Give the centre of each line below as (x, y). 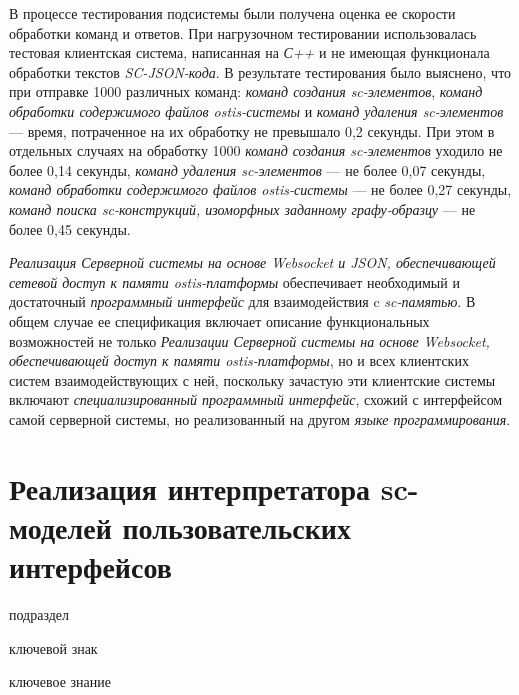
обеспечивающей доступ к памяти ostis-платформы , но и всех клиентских (239, 360)
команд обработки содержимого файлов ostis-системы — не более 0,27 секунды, (260, 189)
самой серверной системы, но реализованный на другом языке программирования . (260, 418)
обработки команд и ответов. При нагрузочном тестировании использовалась (243, 32)
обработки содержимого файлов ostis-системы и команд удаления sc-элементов (256, 110)
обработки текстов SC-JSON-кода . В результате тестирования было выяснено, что (260, 71)
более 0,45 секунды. (70, 228)
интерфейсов (90, 566)
